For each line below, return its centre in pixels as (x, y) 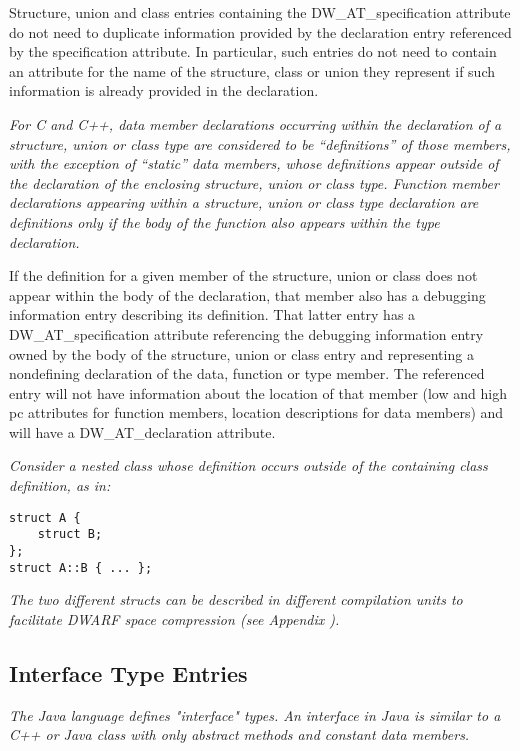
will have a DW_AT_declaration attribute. (142, 431)
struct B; (70, 534)
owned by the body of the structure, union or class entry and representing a (241, 353)
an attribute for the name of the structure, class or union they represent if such (252, 70)
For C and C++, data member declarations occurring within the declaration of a (255, 123)
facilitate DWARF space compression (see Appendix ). (174, 618)
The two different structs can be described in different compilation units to (236, 599)
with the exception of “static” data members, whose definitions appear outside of (254, 163)
